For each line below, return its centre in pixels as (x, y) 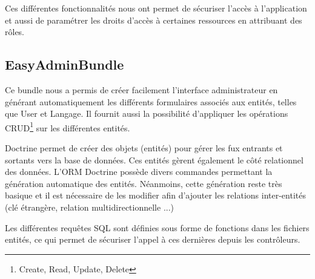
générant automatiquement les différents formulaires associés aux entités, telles (151, 101)
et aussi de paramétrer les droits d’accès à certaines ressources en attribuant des (154, 20)
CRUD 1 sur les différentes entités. (68, 126)
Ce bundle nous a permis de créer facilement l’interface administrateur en (141, 89)
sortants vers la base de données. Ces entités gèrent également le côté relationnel (154, 159)
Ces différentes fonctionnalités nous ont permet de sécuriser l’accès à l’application (156, 8)
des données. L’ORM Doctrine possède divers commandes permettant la (139, 172)
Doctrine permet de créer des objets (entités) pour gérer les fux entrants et (144, 148)
